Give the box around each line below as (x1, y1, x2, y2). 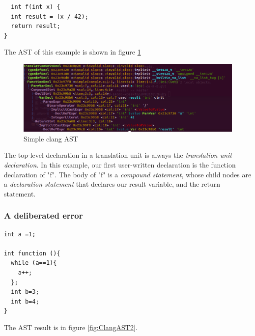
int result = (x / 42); (11, 13, 88, 20)
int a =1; (4, 230, 36, 238)
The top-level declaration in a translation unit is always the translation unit (4, 150, 232, 160)
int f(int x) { (11, 3, 60, 10)
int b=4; (11, 298, 39, 305)
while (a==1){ (11, 259, 57, 267)
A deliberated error (4, 209, 83, 222)
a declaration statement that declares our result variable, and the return (4, 179, 220, 189)
